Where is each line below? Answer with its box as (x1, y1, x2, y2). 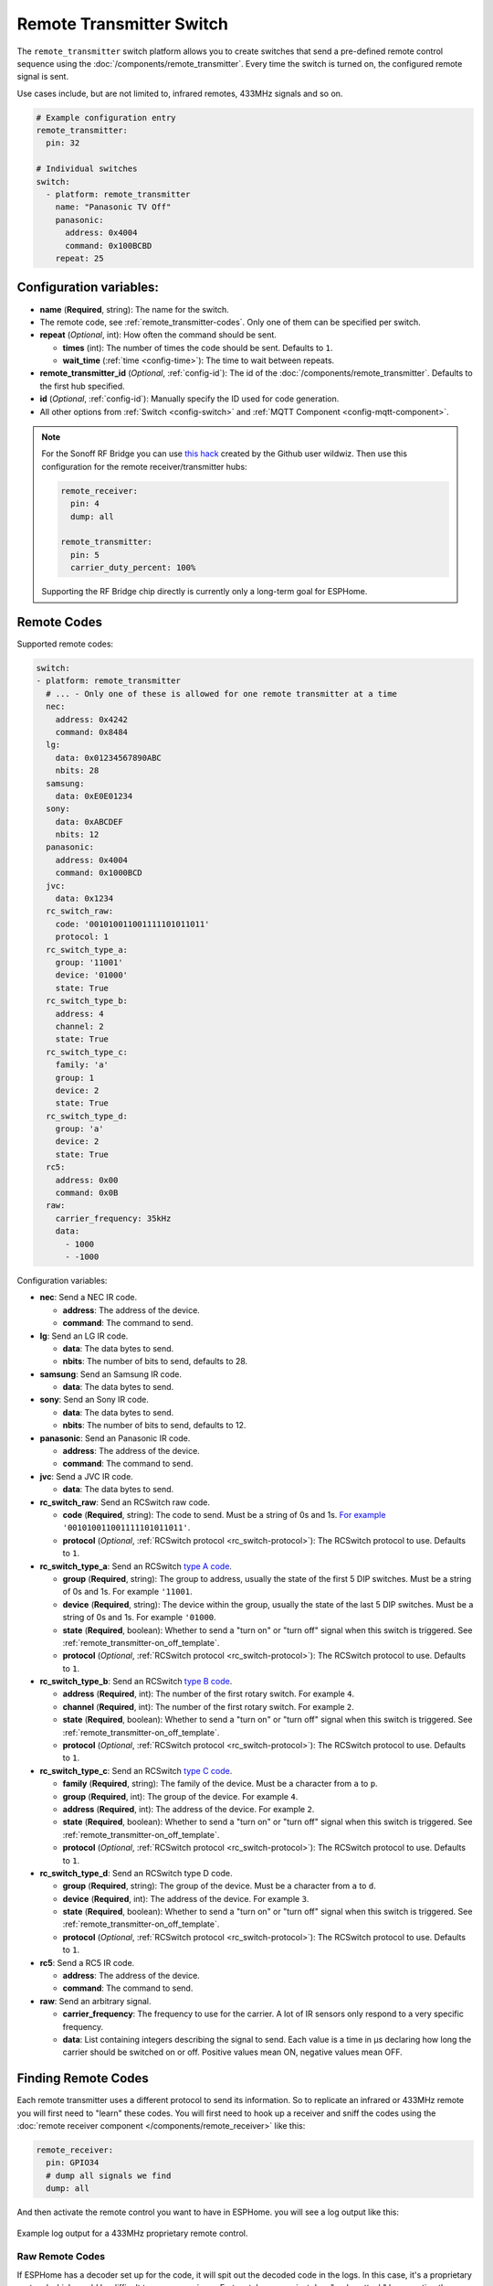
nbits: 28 (55, 765, 100, 776)
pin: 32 (46, 138, 80, 148)
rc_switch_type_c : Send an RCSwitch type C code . (39, 1765, 233, 1776)
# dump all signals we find (46, 2170, 172, 2181)
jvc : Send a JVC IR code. (39, 1470, 134, 1481)
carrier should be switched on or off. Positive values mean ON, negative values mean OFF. (62, 2046, 403, 2057)
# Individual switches (36, 164, 138, 174)
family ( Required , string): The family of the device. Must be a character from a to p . (62, 1779, 378, 1789)
